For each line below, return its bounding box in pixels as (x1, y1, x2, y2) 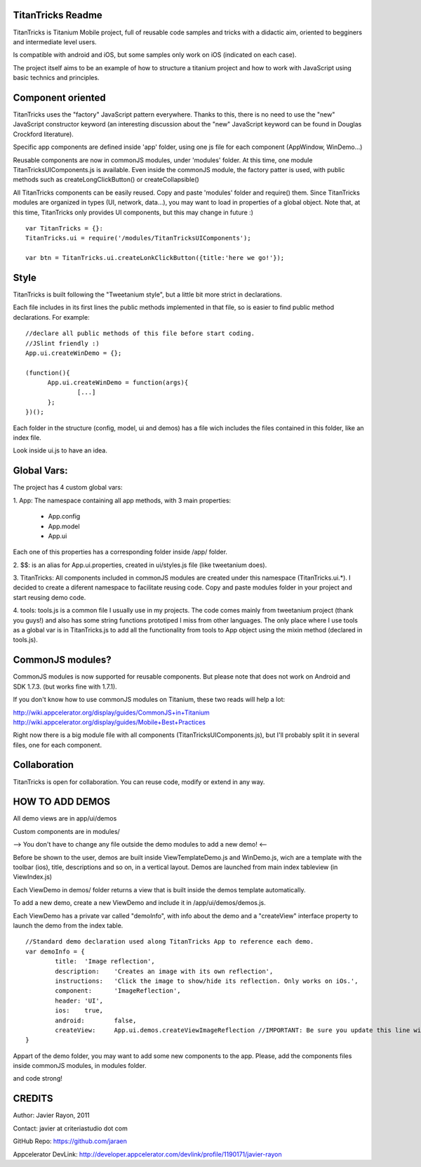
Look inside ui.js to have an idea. (13, 446, 108, 455)
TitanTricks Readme (13, 9, 103, 21)
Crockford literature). (13, 130, 74, 138)
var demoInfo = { (25, 947, 85, 956)
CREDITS (13, 1093, 53, 1104)
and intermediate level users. (13, 37, 98, 46)
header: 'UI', (55, 996, 104, 1005)
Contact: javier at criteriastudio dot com (13, 1124, 128, 1133)
